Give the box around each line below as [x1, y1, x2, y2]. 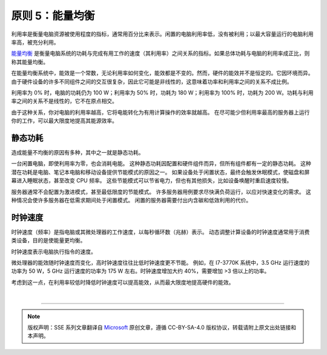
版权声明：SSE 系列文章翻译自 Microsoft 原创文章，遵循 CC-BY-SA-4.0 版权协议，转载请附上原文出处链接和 [27, 323, 297, 331]
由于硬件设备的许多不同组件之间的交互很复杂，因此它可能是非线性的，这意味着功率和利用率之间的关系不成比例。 [11, 78, 292, 85]
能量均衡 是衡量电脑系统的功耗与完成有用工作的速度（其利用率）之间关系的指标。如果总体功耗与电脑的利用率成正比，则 [11, 50, 310, 57]
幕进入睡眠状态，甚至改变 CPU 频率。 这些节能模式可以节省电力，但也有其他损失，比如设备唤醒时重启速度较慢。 [11, 177, 292, 184]
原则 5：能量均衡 [11, 9, 95, 22]
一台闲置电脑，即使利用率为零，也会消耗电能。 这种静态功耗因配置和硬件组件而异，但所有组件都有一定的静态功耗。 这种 [11, 160, 311, 167]
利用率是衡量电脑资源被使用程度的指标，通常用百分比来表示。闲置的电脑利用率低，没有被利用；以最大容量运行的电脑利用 [11, 30, 314, 38]
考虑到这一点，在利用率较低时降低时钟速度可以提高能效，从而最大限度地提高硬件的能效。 [11, 279, 234, 286]
